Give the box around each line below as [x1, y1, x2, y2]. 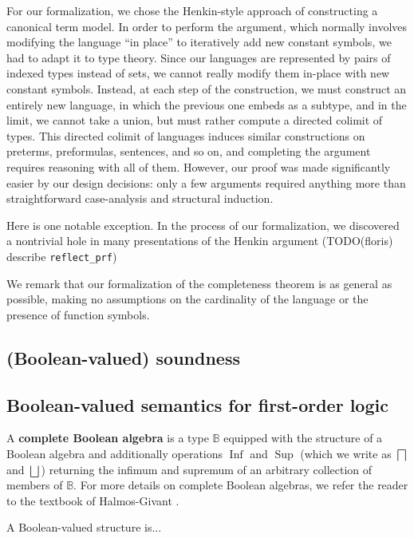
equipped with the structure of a [223, 429, 383, 446]
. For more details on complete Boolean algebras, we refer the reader [73, 477, 408, 493]
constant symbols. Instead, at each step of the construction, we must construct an [6, 80, 407, 97]
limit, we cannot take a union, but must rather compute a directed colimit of [6, 112, 383, 129]
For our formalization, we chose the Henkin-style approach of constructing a [6, 2, 378, 18]
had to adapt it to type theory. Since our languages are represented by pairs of [6, 49, 391, 65]
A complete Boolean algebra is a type [6, 429, 209, 446]
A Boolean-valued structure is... [6, 519, 162, 536]
